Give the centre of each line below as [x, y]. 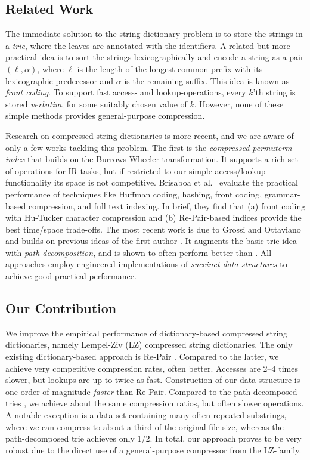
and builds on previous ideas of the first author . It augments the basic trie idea [151, 241]
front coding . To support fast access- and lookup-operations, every [126, 92]
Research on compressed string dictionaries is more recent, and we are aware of [150, 135]
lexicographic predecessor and [60, 80]
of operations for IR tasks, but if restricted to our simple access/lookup [136, 170]
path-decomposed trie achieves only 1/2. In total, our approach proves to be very [154, 438]
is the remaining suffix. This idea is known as [207, 80]
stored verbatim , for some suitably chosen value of [96, 104]
